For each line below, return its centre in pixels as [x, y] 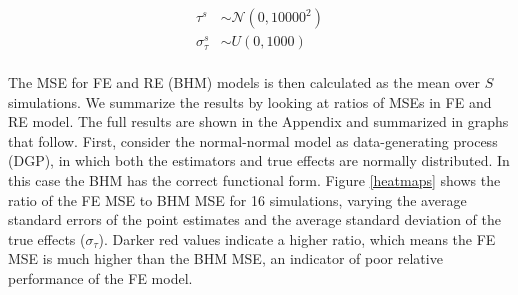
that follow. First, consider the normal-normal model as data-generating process [253, 140]
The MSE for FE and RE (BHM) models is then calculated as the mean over [244, 82]
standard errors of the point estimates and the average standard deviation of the [254, 219]
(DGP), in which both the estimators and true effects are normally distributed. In [259, 160]
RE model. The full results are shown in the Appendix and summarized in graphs [258, 121]
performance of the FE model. [100, 278]
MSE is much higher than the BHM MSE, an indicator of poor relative [225, 258]
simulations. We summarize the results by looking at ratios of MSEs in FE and [250, 101]
